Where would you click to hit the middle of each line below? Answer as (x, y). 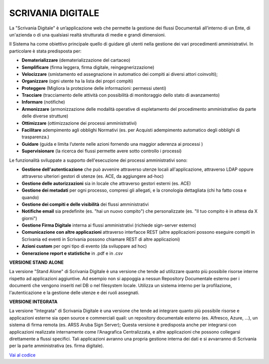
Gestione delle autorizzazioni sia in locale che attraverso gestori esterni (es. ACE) (106, 183)
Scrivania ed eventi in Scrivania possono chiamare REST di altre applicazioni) (101, 239)
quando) (30, 197)
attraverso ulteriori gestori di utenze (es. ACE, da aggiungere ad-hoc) (93, 176)
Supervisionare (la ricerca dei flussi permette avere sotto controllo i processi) (102, 151)
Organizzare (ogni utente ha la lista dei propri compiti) (77, 81)
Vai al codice (22, 355)
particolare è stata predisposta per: (45, 51)
